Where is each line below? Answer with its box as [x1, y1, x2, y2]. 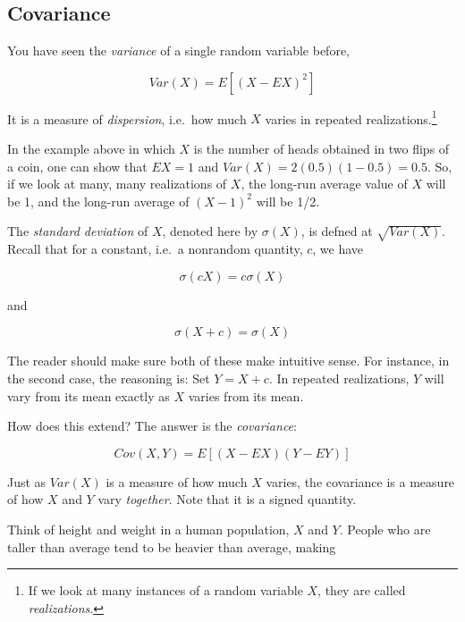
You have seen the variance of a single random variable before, [7, 41, 350, 60]
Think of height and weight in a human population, [7, 519, 290, 538]
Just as [7, 472, 46, 491]
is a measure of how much [106, 472, 248, 491]
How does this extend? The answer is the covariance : [7, 416, 297, 435]
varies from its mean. [188, 386, 304, 405]
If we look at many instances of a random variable [28, 581, 303, 600]
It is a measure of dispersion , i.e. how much [7, 109, 247, 128]
